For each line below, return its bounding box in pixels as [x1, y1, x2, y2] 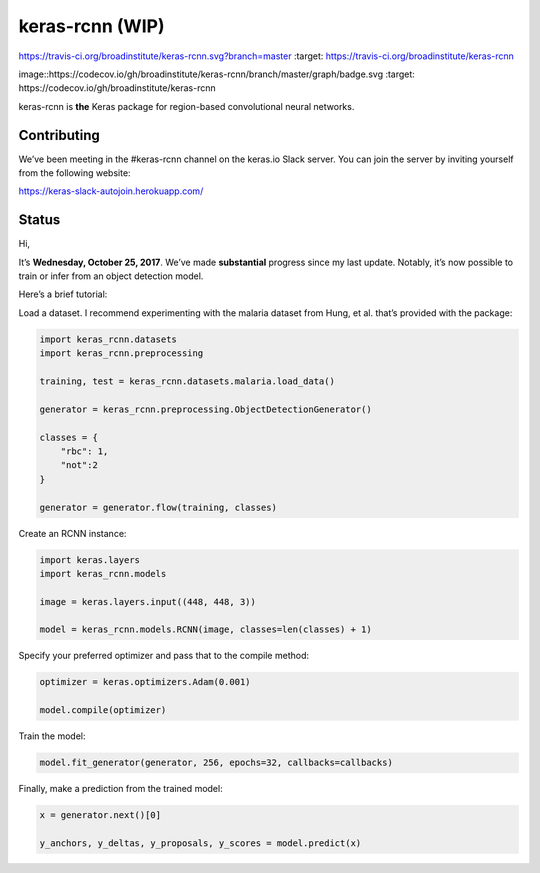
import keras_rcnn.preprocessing [39, 348, 204, 359]
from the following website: [18, 167, 131, 179]
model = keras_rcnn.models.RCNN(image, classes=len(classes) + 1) [39, 624, 372, 635]
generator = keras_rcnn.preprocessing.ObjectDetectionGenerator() [39, 403, 372, 415]
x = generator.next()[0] [39, 810, 162, 821]
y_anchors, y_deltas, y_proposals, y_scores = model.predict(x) [39, 837, 362, 849]
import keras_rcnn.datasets [39, 333, 177, 345]
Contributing [18, 126, 100, 144]
